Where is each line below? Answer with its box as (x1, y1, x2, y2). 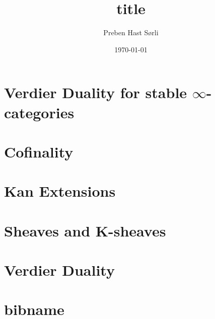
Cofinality (4, 141, 74, 162)
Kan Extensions (4, 181, 116, 201)
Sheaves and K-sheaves (4, 220, 166, 241)
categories (4, 102, 75, 122)
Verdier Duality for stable (4, 82, 187, 103)
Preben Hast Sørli (103, 27, 159, 38)
